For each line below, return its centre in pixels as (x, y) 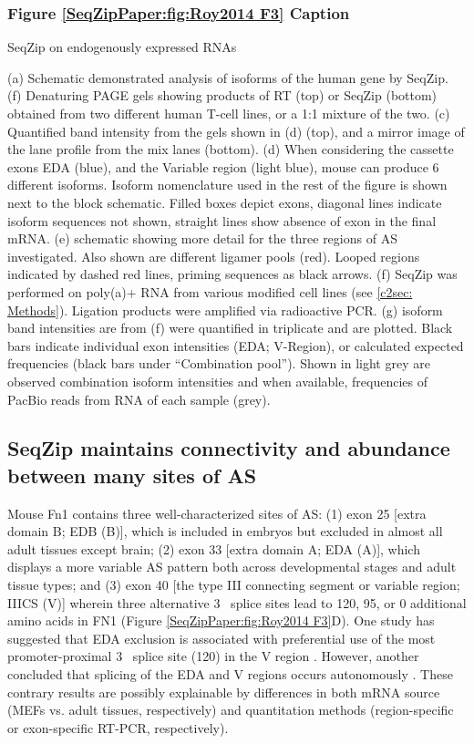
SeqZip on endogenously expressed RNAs (122, 47)
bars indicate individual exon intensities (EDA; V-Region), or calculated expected (236, 345)
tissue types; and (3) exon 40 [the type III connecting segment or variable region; (234, 585)
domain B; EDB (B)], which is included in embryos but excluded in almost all (225, 531)
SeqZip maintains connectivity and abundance (229, 448)
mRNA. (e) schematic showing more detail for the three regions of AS (202, 238)
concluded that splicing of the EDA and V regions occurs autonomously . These (230, 674)
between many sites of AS (132, 475)
